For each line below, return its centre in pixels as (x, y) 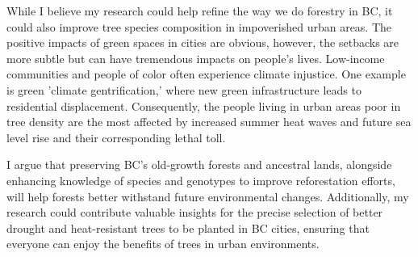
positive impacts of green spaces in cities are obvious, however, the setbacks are (203, 42)
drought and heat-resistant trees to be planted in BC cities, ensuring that (188, 228)
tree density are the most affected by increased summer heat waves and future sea (209, 122)
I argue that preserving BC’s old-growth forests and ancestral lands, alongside (199, 164)
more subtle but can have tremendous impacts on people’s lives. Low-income (196, 58)
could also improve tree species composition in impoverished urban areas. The (199, 26)
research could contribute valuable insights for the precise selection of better (195, 212)
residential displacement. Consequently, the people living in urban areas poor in (204, 105)
